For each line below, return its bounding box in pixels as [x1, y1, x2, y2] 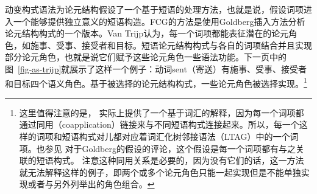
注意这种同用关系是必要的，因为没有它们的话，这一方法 [82, 154, 304, 167]
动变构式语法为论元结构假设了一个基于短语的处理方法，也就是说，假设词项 [5, 3, 304, 15]
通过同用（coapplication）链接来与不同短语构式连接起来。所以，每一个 [19, 118, 299, 131]
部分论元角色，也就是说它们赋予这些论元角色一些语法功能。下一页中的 [5, 50, 287, 63]
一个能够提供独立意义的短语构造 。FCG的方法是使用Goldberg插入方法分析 [13, 15, 305, 27]
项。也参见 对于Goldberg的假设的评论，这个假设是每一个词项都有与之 [19, 142, 296, 154]
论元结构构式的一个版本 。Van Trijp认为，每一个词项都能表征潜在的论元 [5, 27, 289, 40]
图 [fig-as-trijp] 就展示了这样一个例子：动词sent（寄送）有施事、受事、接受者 [5, 62, 307, 75]
